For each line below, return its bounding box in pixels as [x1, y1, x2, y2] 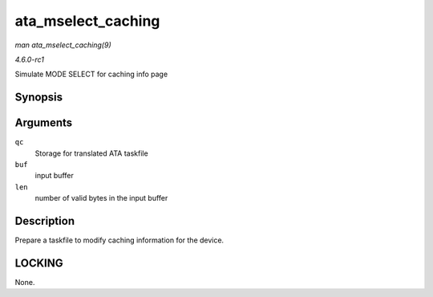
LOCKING [14, 256, 63, 270]
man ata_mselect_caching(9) [14, 40, 111, 50]
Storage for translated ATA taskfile [34, 148, 148, 158]
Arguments [14, 116, 73, 130]
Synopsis [14, 91, 63, 104]
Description [14, 214, 75, 228]
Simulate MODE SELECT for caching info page [14, 69, 168, 79]
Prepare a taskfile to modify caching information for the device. [14, 235, 225, 245]
